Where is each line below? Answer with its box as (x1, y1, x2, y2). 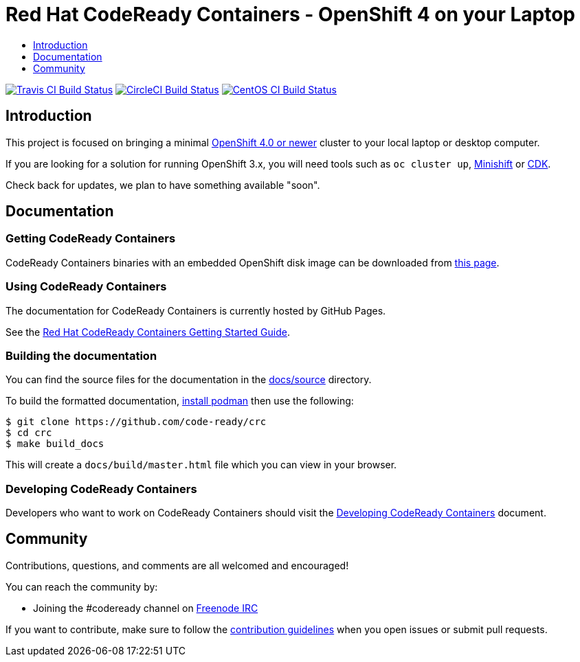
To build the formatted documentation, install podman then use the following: (5, 395, 354, 407)
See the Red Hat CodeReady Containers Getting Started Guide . (5, 326, 290, 338)
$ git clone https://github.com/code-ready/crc (5, 416, 267, 428)
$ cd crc (5, 427, 52, 439)
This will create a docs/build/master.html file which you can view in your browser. (5, 459, 397, 471)
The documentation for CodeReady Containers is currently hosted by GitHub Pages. (5, 304, 386, 317)
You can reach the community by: (5, 580, 158, 593)
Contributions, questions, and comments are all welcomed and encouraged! (5, 559, 349, 571)
